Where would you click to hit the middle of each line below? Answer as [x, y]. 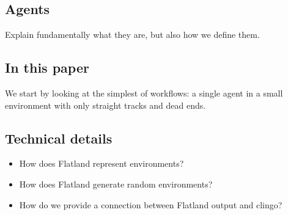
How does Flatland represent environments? [102, 163]
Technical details [59, 138]
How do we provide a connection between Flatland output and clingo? [151, 204]
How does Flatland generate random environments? [116, 184]
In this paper [47, 67]
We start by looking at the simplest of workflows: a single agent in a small [144, 93]
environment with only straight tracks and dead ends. [105, 105]
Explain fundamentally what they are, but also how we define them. [132, 35]
